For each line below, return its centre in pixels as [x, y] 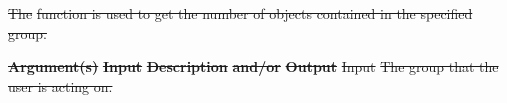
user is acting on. [60, 85]
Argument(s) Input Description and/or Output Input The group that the [253, 66]
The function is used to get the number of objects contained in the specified [240, 13]
